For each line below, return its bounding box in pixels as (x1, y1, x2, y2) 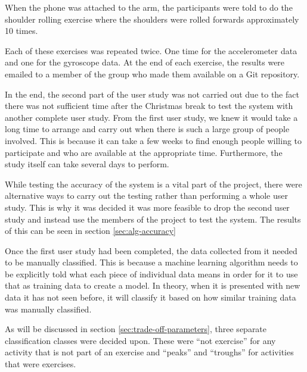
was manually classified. (5, 302, 92, 315)
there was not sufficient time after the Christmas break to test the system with (5, 99, 293, 112)
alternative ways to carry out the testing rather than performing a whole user (5, 189, 288, 202)
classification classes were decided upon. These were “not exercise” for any (5, 334, 276, 346)
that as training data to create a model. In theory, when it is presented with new (5, 279, 300, 292)
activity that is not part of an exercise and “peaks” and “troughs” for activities (5, 346, 294, 358)
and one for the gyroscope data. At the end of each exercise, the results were (5, 56, 285, 68)
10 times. (5, 24, 38, 37)
